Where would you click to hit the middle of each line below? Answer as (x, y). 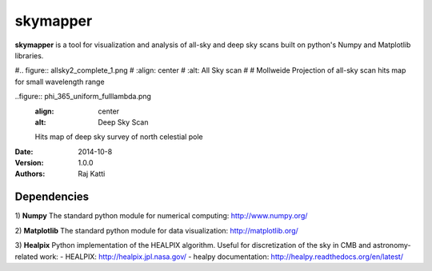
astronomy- (392, 245)
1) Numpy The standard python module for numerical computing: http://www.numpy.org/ (161, 216)
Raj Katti (92, 174)
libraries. (29, 55)
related (26, 257)
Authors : (30, 174)
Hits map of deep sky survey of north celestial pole (119, 137)
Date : (24, 151)
